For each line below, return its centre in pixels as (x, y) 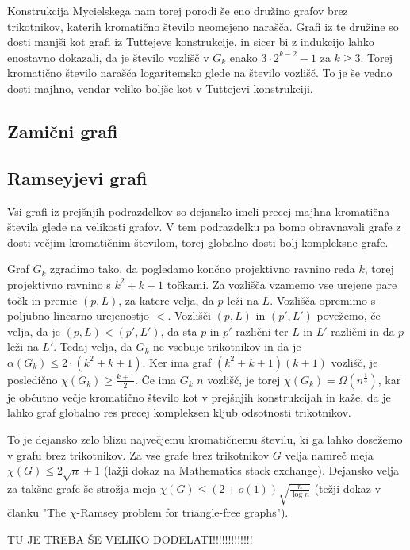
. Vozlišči (189, 315)
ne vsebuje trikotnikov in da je (227, 346)
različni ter (262, 331)
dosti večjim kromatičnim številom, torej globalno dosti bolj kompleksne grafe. (198, 242)
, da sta (179, 331)
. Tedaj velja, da (93, 346)
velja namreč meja (329, 454)
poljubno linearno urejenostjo (79, 315)
